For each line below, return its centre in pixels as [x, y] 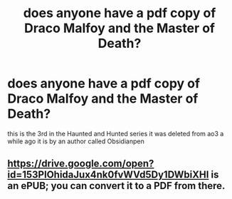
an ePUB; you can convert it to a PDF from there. [116, 186]
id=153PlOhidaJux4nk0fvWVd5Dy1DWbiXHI [108, 175]
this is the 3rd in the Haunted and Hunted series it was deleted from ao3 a [116, 133]
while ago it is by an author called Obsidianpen [76, 141]
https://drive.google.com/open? [81, 164]
